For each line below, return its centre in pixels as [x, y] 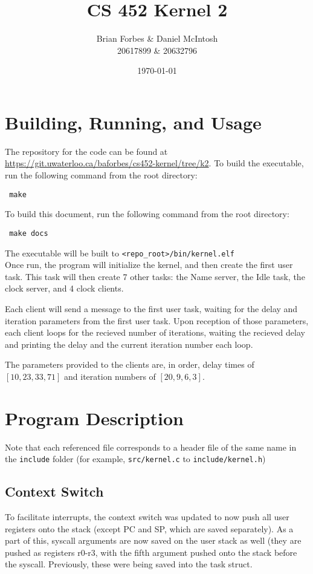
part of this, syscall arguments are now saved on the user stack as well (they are [153, 540]
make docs [29, 233]
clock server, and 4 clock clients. [64, 288]
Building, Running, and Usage [133, 122]
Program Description [94, 418]
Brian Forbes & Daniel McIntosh [157, 38]
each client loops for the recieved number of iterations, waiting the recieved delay [155, 332]
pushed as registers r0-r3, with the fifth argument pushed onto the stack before [151, 552]
